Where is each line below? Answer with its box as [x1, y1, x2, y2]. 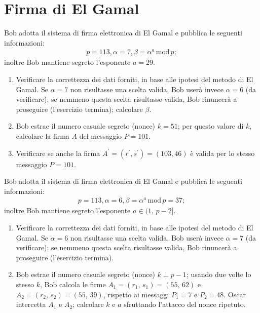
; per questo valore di [177, 121, 244, 131]
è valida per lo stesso [190, 147, 255, 158]
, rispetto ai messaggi [103, 289, 169, 299]
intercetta [16, 299, 46, 309]
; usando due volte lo [186, 269, 251, 280]
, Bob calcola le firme [40, 279, 106, 290]
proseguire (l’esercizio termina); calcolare [16, 103, 143, 114]
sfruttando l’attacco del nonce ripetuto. [124, 299, 246, 309]
